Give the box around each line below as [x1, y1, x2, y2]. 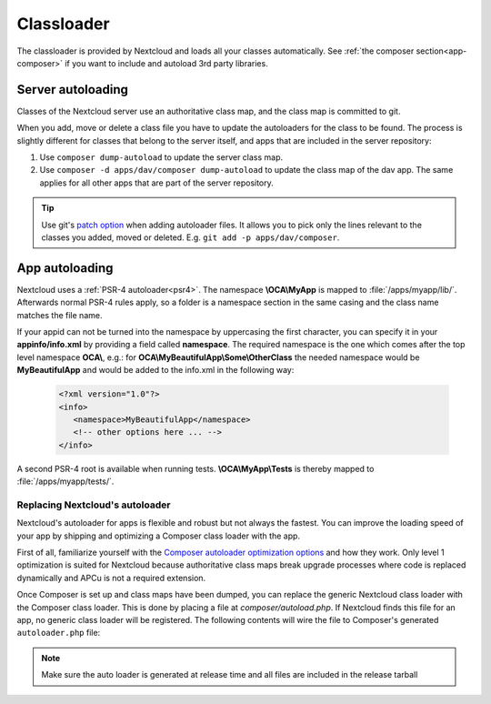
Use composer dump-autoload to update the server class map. [39, 152, 284, 163]
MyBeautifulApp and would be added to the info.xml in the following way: [16, 365, 295, 376]
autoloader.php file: [16, 628, 101, 639]
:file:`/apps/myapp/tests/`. [16, 476, 115, 487]
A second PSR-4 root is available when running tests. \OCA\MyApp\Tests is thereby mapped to [16, 463, 375, 474]
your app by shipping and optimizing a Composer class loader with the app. [16, 530, 300, 541]
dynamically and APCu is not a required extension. [16, 572, 206, 583]
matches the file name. [16, 309, 103, 320]
